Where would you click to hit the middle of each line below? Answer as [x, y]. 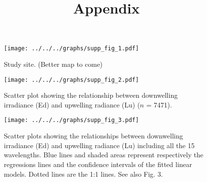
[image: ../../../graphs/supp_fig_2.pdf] [72, 80]
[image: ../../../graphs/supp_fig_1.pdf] [72, 49]
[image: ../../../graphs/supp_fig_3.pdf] [72, 120]
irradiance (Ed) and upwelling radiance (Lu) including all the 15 [99, 145]
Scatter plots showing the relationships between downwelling [94, 136]
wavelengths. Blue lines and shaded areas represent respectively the [104, 155]
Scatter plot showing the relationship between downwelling [91, 95]
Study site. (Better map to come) [53, 64]
